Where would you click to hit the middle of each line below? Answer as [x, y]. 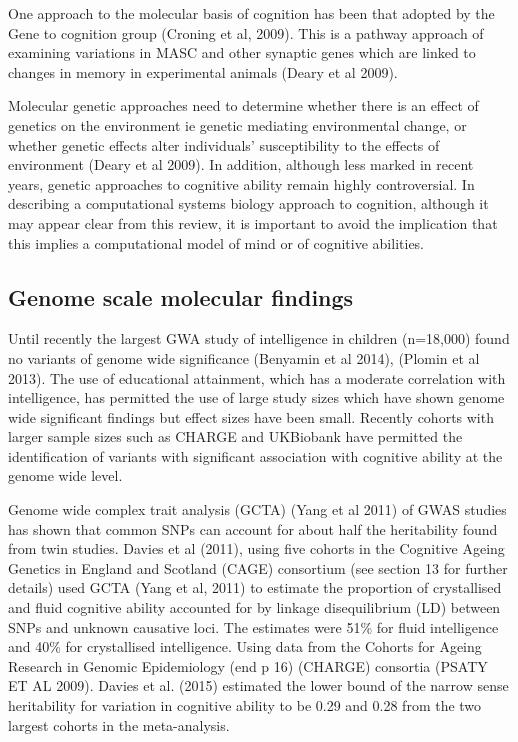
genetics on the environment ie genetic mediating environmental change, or [237, 124]
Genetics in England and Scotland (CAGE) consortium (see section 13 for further [258, 567]
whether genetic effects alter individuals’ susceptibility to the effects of [224, 144]
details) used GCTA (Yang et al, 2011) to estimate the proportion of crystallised [255, 587]
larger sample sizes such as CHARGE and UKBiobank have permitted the [235, 436]
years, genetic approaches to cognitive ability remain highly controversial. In [241, 183]
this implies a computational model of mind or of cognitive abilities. [216, 242]
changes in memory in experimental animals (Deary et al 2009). [203, 71]
